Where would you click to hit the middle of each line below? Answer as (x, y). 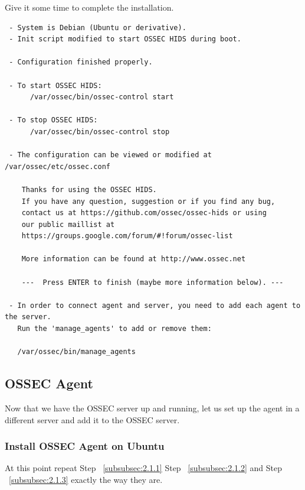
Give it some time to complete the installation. (89, 7)
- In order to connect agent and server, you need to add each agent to (155, 305)
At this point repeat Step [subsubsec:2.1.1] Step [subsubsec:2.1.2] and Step (144, 468)
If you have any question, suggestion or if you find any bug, (148, 201)
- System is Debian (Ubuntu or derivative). (98, 27)
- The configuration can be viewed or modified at (110, 155)
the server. (28, 317)
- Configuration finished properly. (81, 62)
